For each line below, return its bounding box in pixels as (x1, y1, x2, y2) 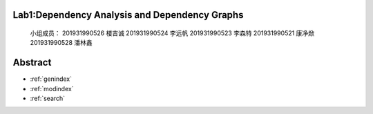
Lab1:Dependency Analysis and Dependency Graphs (12, 9, 244, 21)
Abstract (12, 57, 52, 68)
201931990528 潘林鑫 (30, 39, 93, 47)
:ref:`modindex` (30, 84, 74, 93)
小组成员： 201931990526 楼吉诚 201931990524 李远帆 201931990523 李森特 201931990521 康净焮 (30, 29, 314, 37)
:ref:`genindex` (30, 75, 73, 83)
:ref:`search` (30, 94, 66, 103)
